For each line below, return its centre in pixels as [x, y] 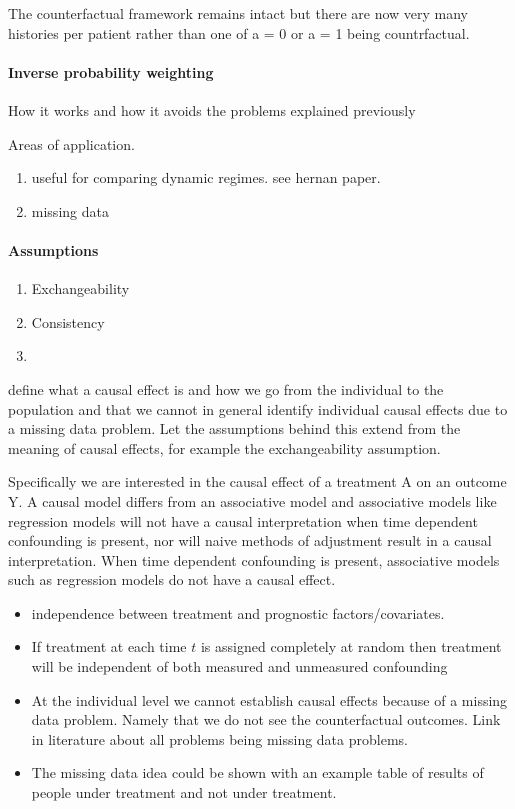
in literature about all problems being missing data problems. [219, 738]
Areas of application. [71, 143]
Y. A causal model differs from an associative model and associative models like [252, 500]
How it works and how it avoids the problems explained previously [212, 109]
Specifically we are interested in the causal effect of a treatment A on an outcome [257, 481]
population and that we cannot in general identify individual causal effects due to [258, 408]
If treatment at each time [109, 646]
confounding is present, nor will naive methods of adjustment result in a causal [250, 540]
